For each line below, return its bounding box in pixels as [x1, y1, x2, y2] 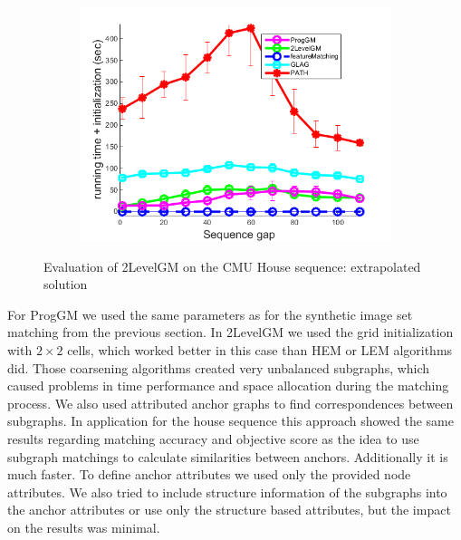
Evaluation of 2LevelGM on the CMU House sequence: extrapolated [43, 256, 421, 275]
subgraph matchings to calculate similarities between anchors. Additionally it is [7, 447, 448, 466]
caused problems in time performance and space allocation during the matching [7, 376, 449, 395]
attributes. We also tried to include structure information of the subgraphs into [7, 482, 447, 501]
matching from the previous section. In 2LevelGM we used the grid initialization [7, 323, 454, 342]
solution [43, 275, 88, 294]
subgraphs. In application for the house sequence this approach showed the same [7, 411, 454, 430]
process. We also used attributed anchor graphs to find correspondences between [7, 393, 454, 412]
